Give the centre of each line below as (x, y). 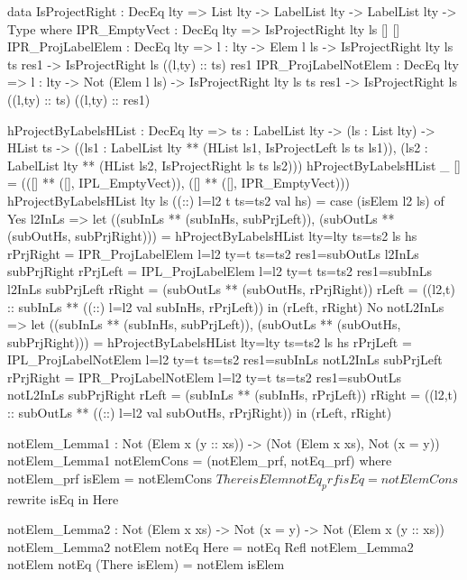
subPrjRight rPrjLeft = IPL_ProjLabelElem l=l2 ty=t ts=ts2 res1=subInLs (220, 271)
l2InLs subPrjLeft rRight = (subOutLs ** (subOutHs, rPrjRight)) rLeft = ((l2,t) (231, 288)
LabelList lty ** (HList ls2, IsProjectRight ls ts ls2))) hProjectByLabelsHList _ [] (234, 165)
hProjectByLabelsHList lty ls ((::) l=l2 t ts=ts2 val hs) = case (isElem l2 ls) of (226, 200)
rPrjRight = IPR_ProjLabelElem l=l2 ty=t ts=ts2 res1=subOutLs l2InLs (213, 253)
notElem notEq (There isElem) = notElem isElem (146, 564)
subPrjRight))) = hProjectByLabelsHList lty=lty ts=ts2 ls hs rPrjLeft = (210, 341)
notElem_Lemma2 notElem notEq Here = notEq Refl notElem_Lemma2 (211, 546)
